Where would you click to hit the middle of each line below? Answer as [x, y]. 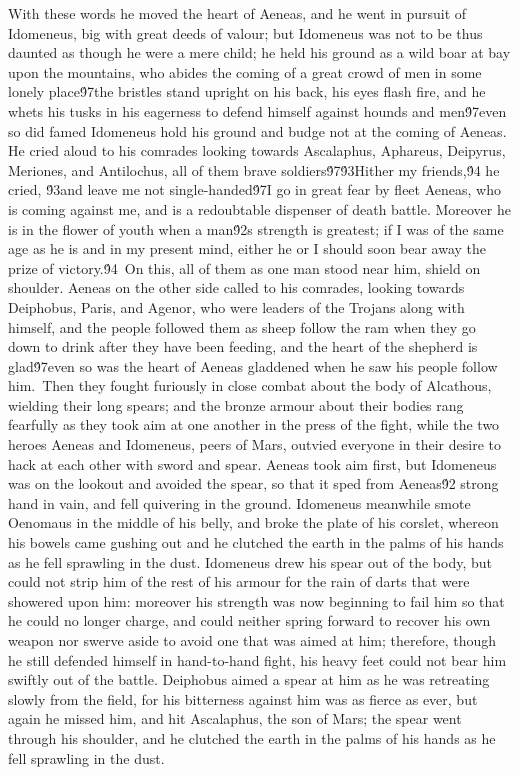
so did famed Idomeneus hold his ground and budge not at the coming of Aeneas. [257, 130]
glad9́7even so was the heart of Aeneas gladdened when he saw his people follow [253, 365]
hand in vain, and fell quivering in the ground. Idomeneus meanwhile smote [239, 502]
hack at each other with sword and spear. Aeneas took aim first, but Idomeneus [252, 463]
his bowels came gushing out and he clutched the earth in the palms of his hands [256, 542]
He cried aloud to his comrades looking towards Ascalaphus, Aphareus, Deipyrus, [257, 150]
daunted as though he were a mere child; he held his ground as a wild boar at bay [259, 52]
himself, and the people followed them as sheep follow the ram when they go [242, 326]
